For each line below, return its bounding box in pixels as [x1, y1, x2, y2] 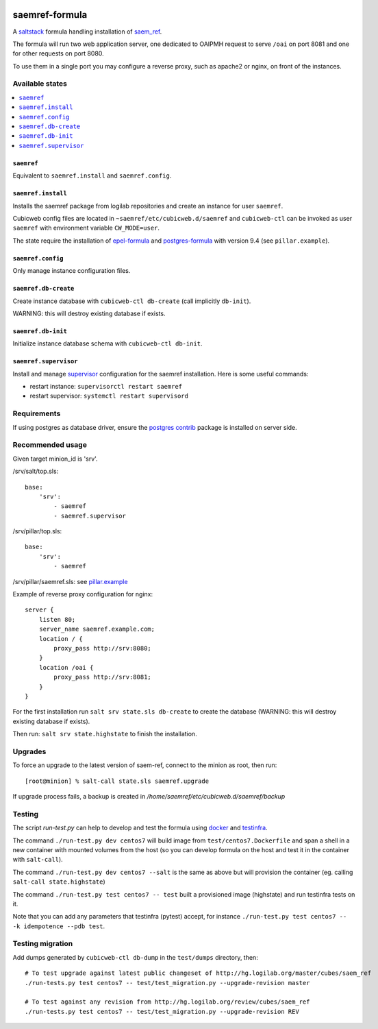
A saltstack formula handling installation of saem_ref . [12, 27, 162, 36]
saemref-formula [12, 9, 88, 21]
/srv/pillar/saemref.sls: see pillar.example [12, 577, 128, 585]
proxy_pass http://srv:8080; [53, 644, 152, 652]
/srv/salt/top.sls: [12, 467, 59, 476]
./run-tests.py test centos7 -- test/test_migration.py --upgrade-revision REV [25, 1008, 299, 1015]
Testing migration [12, 939, 73, 949]
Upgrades [12, 747, 47, 756]
